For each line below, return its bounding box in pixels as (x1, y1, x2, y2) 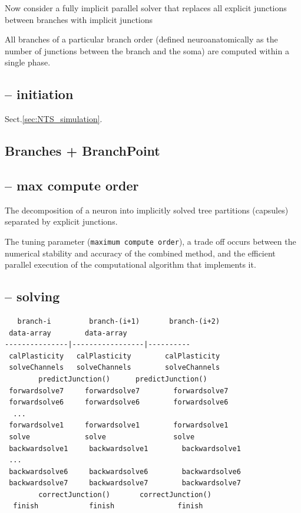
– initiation (5, 85, 74, 103)
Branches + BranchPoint (5, 142, 160, 160)
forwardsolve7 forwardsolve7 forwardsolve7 (9, 386, 229, 395)
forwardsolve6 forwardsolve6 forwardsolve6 (9, 398, 229, 407)
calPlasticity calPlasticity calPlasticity (9, 351, 220, 360)
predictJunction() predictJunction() (38, 374, 207, 383)
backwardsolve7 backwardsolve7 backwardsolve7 (9, 479, 241, 488)
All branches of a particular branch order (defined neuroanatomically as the (5, 33, 278, 45)
